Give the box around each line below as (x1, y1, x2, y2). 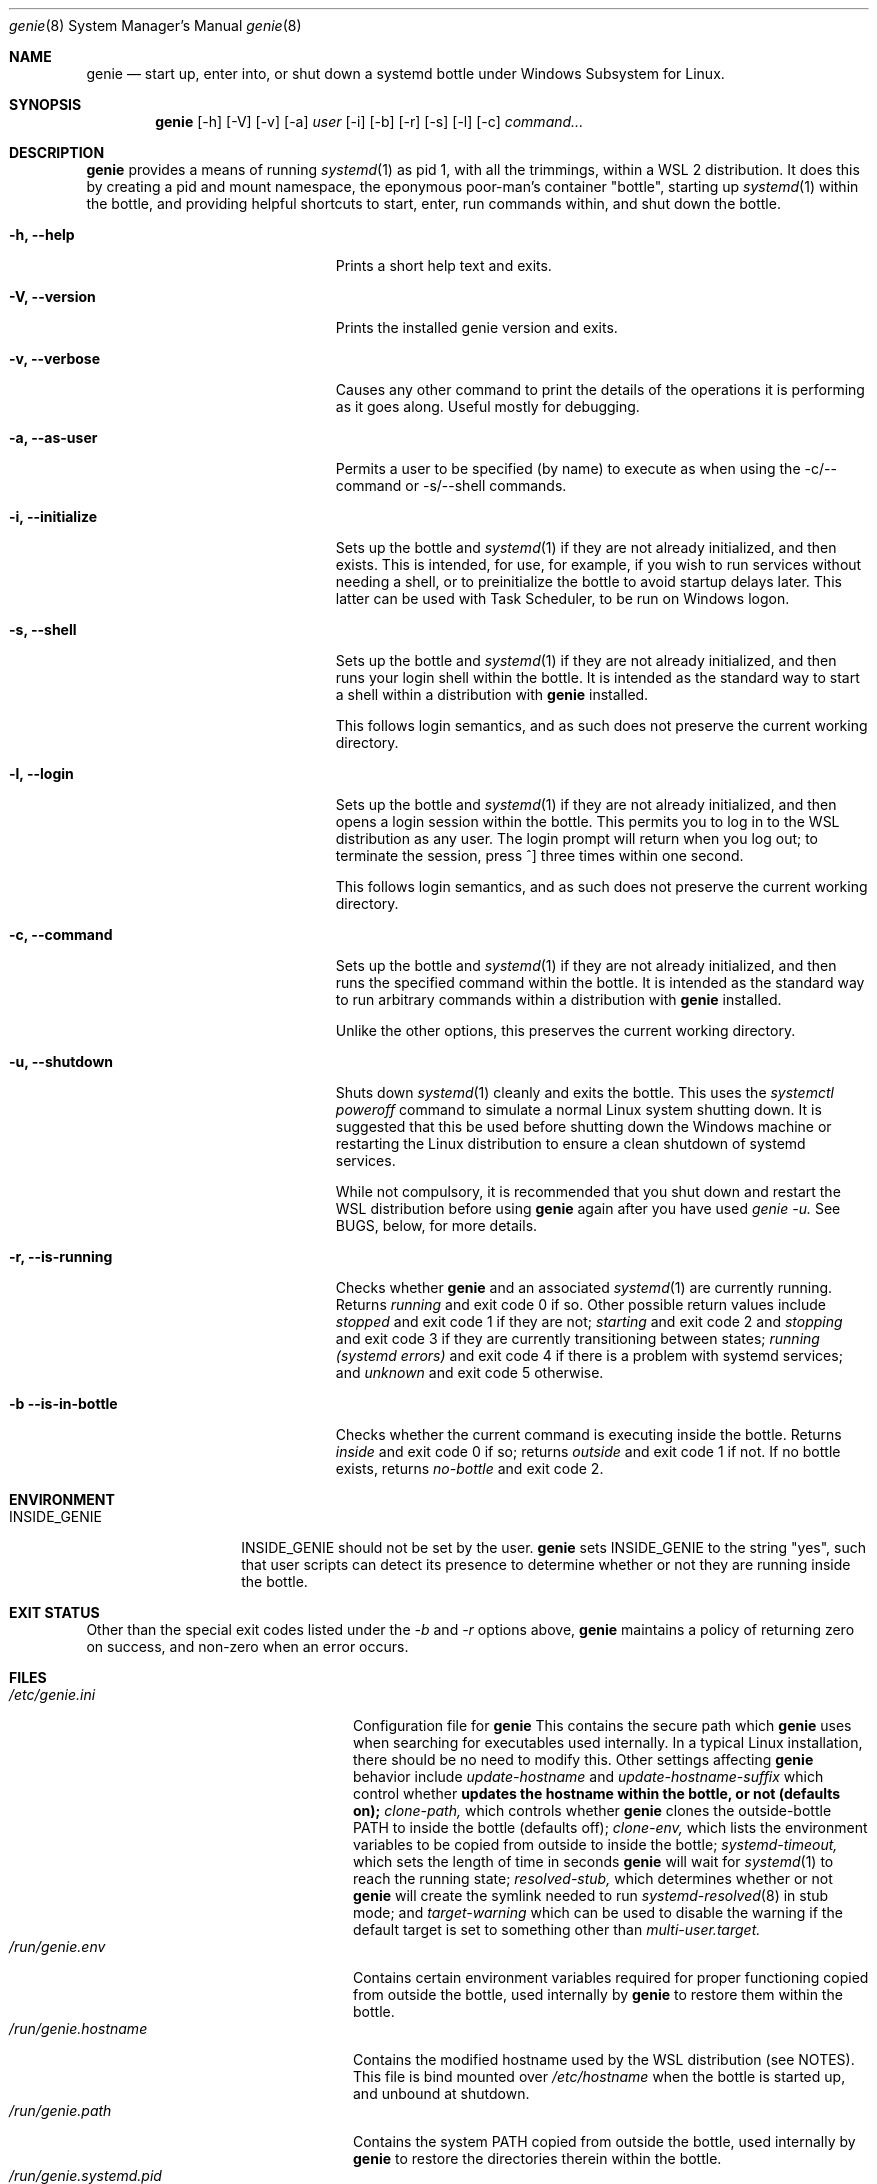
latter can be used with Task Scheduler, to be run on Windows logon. (335, 590, 790, 607)
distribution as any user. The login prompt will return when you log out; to (335, 830, 819, 847)
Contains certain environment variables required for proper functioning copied (353, 1969, 869, 1986)
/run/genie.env (9, 1938, 106, 1955)
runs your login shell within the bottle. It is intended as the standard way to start (335, 669, 860, 686)
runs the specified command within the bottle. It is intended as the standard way (335, 974, 865, 991)
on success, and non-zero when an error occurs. (86, 1638, 409, 1655)
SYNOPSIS (9, 96, 82, 113)
